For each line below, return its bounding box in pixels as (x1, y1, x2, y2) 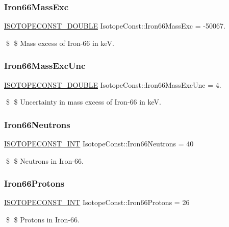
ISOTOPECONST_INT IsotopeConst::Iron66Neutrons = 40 (4, 138, 194, 149)
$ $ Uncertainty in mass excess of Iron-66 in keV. (6, 96, 162, 107)
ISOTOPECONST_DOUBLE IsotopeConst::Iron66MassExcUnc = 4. (4, 79, 221, 90)
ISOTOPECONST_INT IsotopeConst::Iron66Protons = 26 (4, 197, 190, 208)
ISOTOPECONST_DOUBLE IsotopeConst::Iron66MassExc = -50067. (4, 20, 225, 31)
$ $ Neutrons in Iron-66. (6, 155, 84, 166)
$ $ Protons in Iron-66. (6, 214, 80, 225)
